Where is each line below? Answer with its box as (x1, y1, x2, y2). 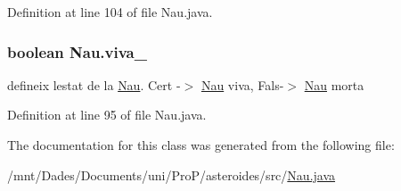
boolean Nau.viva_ (7, 40, 147, 62)
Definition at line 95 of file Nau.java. (7, 105, 207, 124)
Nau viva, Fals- (200, 75, 284, 94)
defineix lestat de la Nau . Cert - (7, 75, 181, 94)
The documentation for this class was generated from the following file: (7, 136, 395, 154)
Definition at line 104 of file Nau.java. (7, 3, 213, 21)
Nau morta (304, 75, 364, 94)
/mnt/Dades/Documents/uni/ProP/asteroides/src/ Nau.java (7, 165, 336, 184)
